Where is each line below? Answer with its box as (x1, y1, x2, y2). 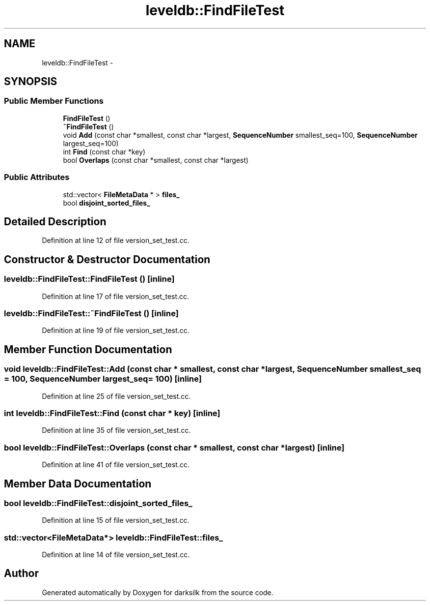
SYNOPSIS (4, 75, 57, 88)
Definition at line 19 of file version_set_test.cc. (42, 326, 189, 335)
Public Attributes (4, 172, 70, 182)
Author (4, 567, 39, 580)
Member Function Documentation (4, 343, 172, 356)
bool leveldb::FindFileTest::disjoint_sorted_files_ (4, 498, 192, 508)
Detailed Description (4, 215, 107, 228)
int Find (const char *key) (63, 147, 146, 156)
